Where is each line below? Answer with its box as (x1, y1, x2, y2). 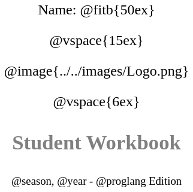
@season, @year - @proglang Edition (11, 175, 182, 188)
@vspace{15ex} (49, 32, 144, 48)
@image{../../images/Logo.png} (4, 63, 189, 79)
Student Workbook (12, 130, 181, 154)
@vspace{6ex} (53, 94, 140, 109)
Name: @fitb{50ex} (38, 2, 155, 17)
